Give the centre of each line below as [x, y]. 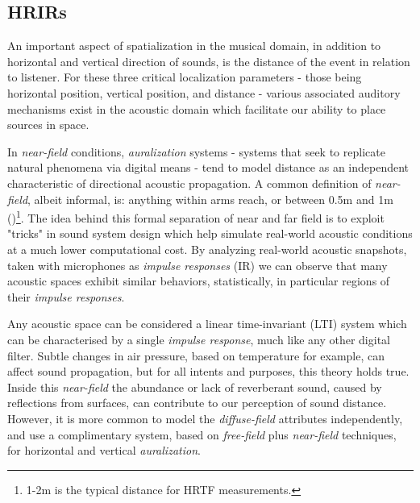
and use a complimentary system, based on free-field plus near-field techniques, [202, 434]
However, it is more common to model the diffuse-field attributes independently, [205, 418]
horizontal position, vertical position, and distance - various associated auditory [204, 92]
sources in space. [48, 125]
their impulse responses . [66, 296]
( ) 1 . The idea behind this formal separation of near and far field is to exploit [196, 216]
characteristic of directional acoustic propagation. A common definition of [189, 183]
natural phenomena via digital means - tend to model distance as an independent [208, 167]
